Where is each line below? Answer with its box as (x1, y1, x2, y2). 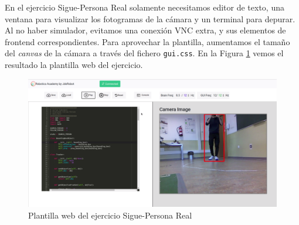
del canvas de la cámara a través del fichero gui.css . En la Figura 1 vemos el (5, 47, 284, 59)
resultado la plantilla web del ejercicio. (5, 59, 143, 71)
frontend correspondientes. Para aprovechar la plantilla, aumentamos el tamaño (5, 35, 290, 47)
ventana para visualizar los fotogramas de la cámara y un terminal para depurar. (5, 12, 295, 25)
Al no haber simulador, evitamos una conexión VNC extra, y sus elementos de (5, 24, 286, 36)
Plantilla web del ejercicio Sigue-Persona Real (28, 209, 192, 221)
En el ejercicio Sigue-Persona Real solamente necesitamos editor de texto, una (5, 1, 284, 13)
